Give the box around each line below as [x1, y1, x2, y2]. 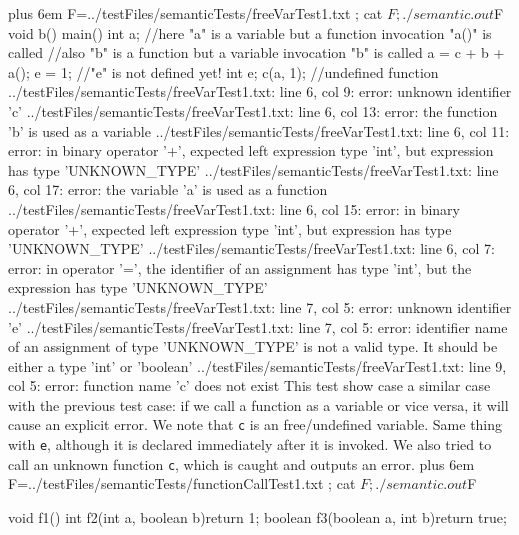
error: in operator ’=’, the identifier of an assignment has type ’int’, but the [8, 257, 472, 278]
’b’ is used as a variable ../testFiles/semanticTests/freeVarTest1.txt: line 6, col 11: [8, 120, 510, 141]
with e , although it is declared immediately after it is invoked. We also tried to [8, 434, 492, 455]
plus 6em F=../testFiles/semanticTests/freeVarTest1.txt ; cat [8, 3, 383, 23]
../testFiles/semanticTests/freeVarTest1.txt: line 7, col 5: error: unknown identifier [8, 296, 512, 317]
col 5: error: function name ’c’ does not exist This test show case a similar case [8, 375, 491, 396]
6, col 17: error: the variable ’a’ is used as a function [8, 179, 328, 200]
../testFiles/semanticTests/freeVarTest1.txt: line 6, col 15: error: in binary [8, 198, 461, 219]
